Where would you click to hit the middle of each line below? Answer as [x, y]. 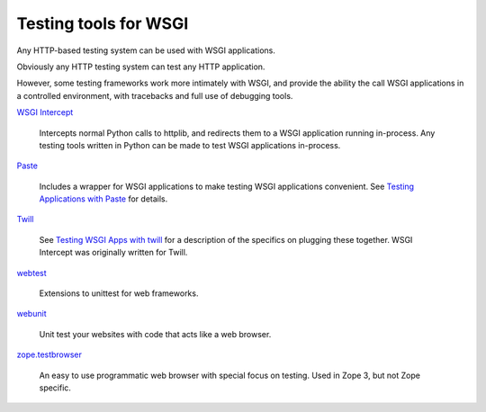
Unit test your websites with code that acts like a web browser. [155, 334]
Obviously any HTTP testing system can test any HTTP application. [141, 67]
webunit [31, 314]
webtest [31, 273]
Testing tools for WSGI [103, 23]
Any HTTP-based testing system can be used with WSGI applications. [146, 50]
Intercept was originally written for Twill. [113, 253]
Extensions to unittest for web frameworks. [119, 293]
